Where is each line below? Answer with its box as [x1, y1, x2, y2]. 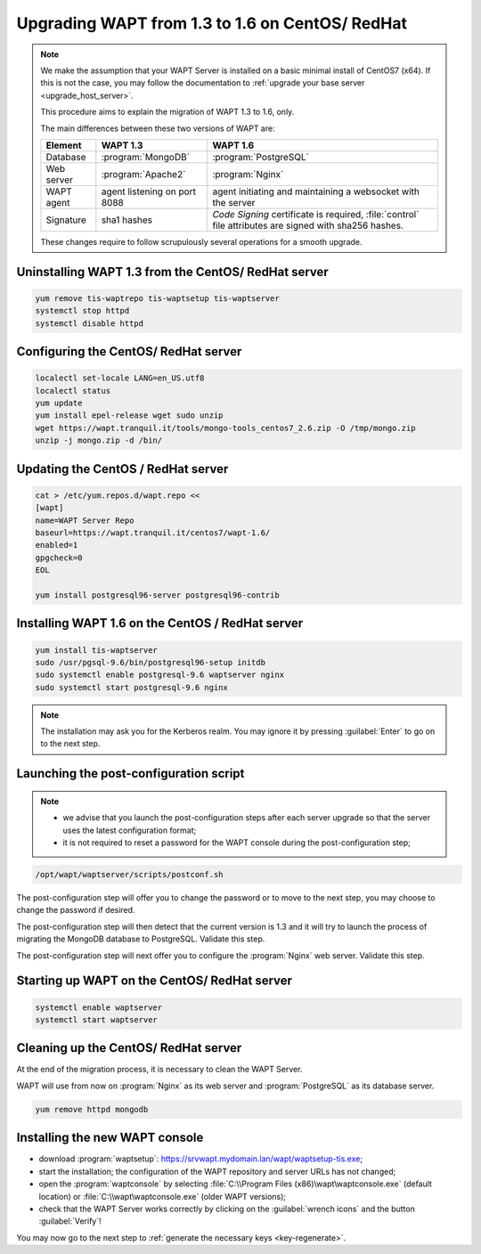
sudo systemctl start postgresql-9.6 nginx [35, 682, 229, 692]
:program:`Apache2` [101, 167, 186, 180]
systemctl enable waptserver [35, 1002, 163, 1013]
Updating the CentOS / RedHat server [16, 461, 229, 476]
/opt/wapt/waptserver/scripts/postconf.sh [35, 869, 224, 880]
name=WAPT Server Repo [35, 515, 135, 525]
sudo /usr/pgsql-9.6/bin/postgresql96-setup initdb [35, 657, 266, 667]
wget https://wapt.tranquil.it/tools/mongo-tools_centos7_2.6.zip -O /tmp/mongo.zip [35, 423, 416, 433]
